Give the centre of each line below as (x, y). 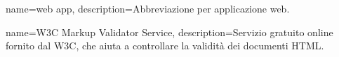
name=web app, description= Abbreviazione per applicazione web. (148, 8)
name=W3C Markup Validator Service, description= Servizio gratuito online (169, 32)
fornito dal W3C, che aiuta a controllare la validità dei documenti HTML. (165, 46)
